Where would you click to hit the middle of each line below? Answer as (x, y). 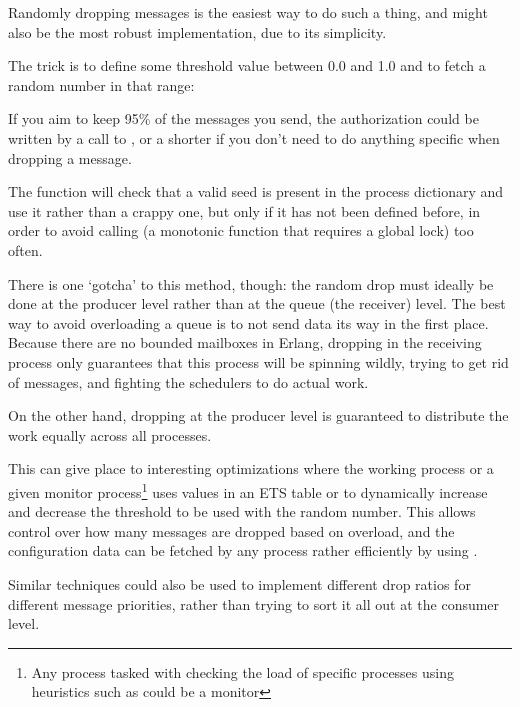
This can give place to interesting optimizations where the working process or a (251, 468)
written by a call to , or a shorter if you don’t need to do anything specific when (254, 137)
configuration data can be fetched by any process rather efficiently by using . (243, 550)
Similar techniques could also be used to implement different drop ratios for (239, 583)
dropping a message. (70, 157)
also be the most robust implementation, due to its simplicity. (197, 31)
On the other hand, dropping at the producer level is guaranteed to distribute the (258, 415)
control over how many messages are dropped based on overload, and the (231, 530)
